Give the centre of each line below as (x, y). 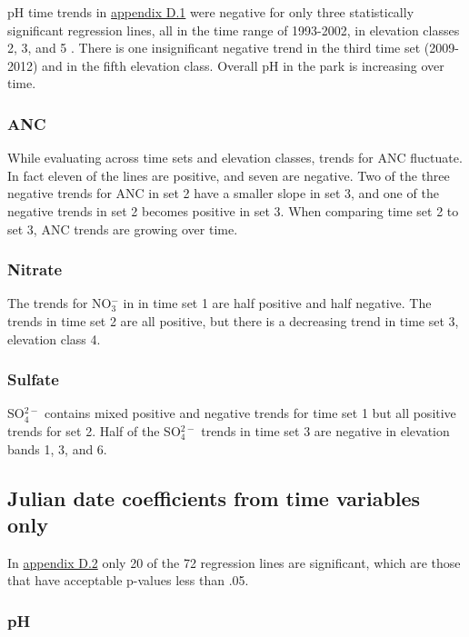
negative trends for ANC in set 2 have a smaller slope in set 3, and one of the (223, 193)
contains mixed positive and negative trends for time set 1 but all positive (250, 413)
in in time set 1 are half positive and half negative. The (277, 303)
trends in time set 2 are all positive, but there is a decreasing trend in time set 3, (233, 320)
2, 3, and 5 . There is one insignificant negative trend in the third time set (214, 48)
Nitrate (35, 269)
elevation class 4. (54, 338)
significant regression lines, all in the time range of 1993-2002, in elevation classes (234, 30)
